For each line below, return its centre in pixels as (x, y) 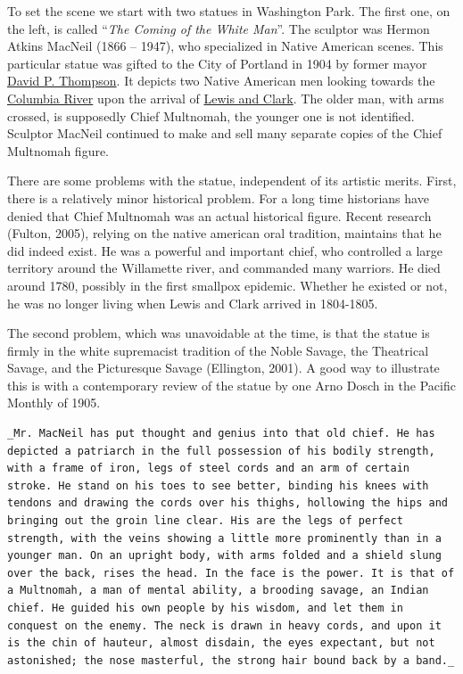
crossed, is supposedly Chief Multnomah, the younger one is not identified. (211, 115)
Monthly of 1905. (54, 403)
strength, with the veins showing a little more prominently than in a (224, 538)
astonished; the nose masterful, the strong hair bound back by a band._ (231, 660)
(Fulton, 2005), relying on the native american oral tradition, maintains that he (224, 233)
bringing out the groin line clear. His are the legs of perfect (205, 521)
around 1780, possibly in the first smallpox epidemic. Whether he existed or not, (227, 285)
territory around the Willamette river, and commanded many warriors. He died (224, 268)
